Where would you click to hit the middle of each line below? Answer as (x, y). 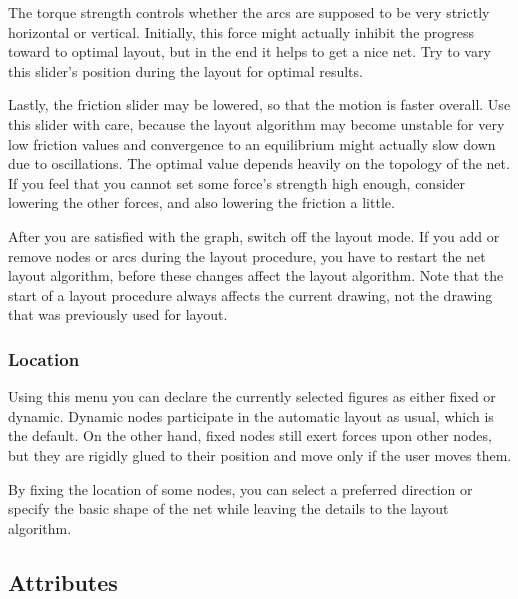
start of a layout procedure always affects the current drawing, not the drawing (250, 294)
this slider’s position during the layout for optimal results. (185, 70)
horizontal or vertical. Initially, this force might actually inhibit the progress (241, 31)
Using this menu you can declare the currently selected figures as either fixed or (252, 396)
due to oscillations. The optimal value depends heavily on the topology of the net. (259, 163)
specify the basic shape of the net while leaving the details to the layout (228, 508)
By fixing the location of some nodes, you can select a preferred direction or (240, 488)
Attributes (63, 581)
